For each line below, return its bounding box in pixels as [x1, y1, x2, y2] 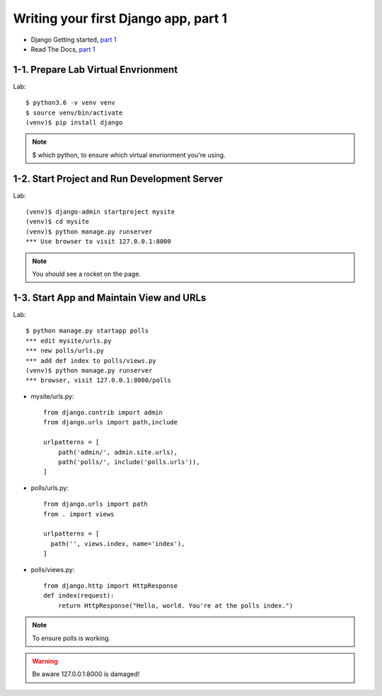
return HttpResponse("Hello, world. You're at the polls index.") [57, 601, 294, 610]
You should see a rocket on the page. [32, 269, 141, 279]
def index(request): [43, 591, 115, 600]
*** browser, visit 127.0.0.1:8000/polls [25, 376, 171, 385]
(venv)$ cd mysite [25, 218, 90, 226]
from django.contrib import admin [43, 409, 163, 417]
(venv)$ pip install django [25, 119, 123, 127]
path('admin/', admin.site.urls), [57, 448, 178, 456]
